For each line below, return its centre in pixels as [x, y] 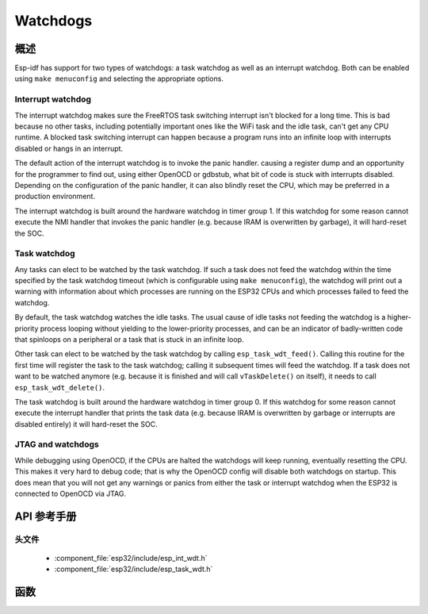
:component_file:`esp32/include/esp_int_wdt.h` [131, 558]
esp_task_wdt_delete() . [60, 387]
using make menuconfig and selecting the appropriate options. [119, 79]
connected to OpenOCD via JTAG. [71, 494]
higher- [399, 317]
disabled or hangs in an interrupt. [69, 148]
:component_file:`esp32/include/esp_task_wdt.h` [134, 569]
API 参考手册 [46, 516]
